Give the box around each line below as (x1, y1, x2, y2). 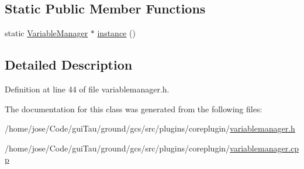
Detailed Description (5, 56, 133, 74)
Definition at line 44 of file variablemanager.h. (5, 83, 170, 95)
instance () (97, 27, 136, 39)
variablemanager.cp (230, 142, 299, 154)
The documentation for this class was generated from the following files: (5, 102, 262, 115)
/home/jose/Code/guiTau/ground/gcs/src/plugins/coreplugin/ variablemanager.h (5, 122, 295, 134)
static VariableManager (5, 27, 88, 39)
